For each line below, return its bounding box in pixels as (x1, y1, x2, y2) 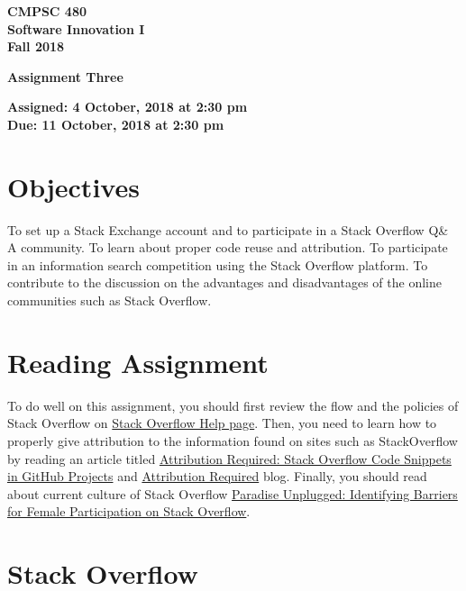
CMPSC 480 (7, 2, 87, 20)
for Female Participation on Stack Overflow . (7, 502, 251, 521)
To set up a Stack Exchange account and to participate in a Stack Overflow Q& (7, 220, 449, 239)
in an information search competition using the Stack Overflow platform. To (7, 255, 428, 274)
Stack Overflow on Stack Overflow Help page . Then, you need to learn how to (7, 414, 437, 432)
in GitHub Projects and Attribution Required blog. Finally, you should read (7, 467, 427, 486)
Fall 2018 (7, 37, 65, 56)
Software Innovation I (7, 19, 145, 38)
